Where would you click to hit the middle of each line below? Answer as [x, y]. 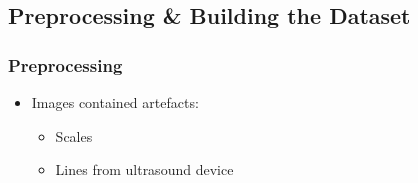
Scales [74, 135]
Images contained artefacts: [115, 102]
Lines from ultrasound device [144, 169]
